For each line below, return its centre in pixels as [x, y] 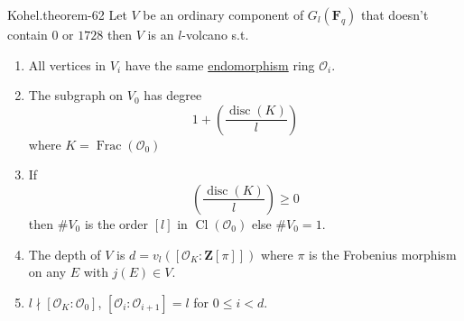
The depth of [65, 254]
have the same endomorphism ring [220, 64]
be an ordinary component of [223, 14]
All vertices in [67, 64]
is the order [116, 223]
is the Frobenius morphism [383, 254]
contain [28, 34]
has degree [173, 95]
